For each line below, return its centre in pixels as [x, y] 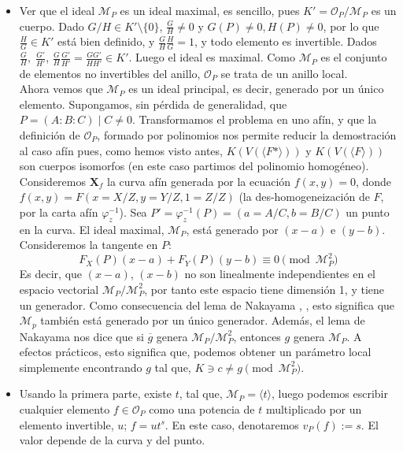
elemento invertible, [67, 424]
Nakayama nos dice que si [81, 336]
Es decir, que [51, 274]
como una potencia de [202, 409]
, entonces [257, 336]
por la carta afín [59, 212]
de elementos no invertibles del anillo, [110, 73]
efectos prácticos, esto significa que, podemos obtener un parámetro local [195, 352]
